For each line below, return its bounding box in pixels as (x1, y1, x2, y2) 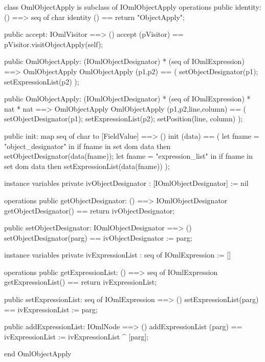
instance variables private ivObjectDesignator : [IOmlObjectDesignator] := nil (4, 178, 249, 188)
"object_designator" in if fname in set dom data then (4, 140, 171, 151)
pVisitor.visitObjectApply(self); (4, 38, 103, 49)
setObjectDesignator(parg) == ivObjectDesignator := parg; (4, 232, 192, 243)
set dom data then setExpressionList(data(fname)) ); (4, 160, 170, 171)
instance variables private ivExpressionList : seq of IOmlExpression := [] (4, 249, 231, 260)
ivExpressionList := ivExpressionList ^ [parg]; (4, 331, 149, 342)
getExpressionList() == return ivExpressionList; (4, 276, 157, 287)
